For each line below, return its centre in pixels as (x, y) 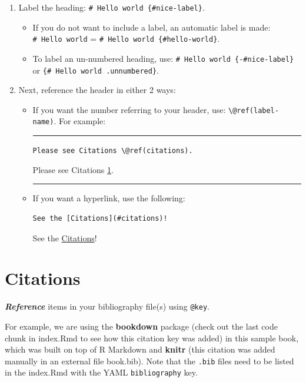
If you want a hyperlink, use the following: (109, 198)
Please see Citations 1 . (73, 169)
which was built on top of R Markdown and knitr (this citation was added (140, 349)
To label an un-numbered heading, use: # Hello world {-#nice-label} (163, 58)
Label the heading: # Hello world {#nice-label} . (112, 7)
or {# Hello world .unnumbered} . (96, 70)
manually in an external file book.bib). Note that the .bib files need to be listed (149, 361)
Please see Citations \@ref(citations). (113, 151)
